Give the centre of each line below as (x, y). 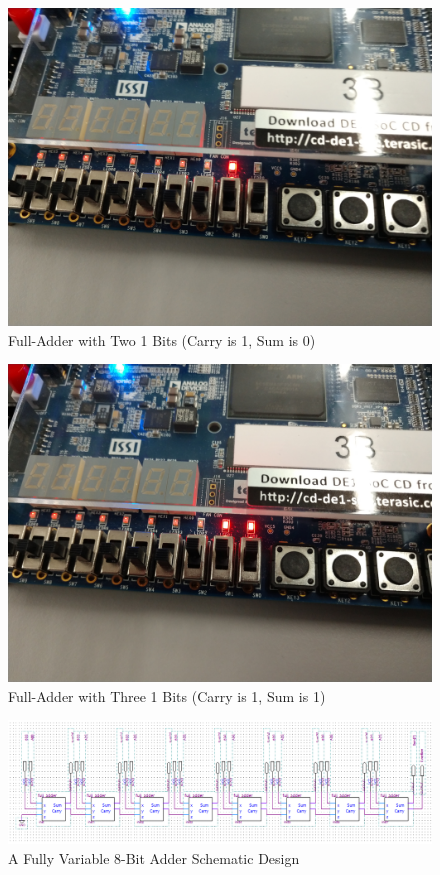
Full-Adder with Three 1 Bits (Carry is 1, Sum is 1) (167, 695)
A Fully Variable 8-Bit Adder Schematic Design (154, 857)
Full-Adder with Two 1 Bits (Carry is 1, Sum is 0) (162, 339)
